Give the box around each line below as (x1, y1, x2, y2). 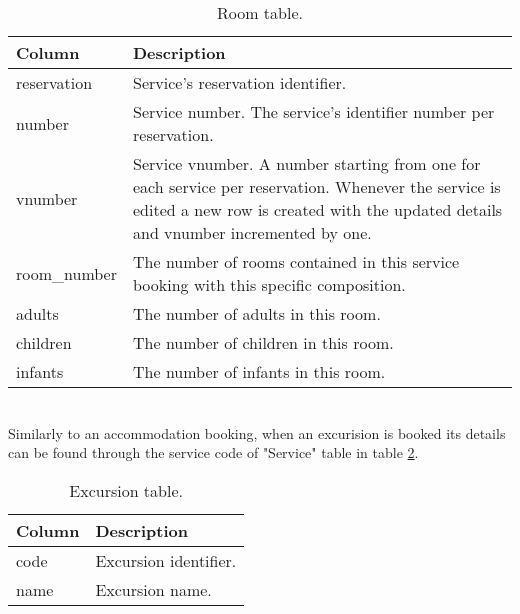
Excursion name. (95, 577, 212, 601)
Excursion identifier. (95, 548, 237, 572)
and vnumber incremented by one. (133, 221, 372, 244)
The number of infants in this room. (133, 360, 386, 383)
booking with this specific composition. (133, 273, 406, 296)
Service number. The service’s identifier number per (133, 100, 495, 123)
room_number (16, 261, 117, 285)
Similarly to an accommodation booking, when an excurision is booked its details (8, 422, 506, 443)
